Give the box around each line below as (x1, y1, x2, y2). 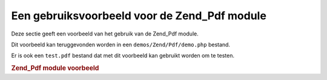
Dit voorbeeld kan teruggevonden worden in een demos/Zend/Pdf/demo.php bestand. (11, 41, 230, 48)
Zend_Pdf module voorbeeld (11, 64, 99, 72)
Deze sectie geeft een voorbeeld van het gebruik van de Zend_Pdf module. (11, 30, 199, 37)
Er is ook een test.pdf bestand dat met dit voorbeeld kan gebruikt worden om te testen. (11, 52, 234, 60)
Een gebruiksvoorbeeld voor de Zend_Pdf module (11, 9, 266, 22)
